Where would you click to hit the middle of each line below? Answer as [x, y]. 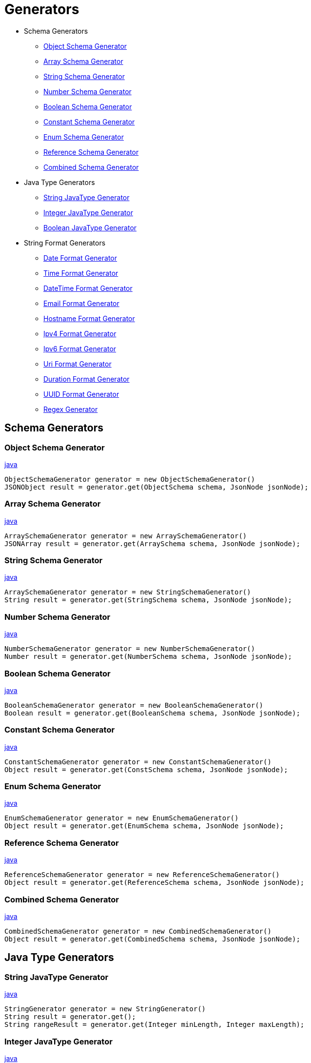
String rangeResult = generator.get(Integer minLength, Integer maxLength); [155, 1025]
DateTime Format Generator [88, 288]
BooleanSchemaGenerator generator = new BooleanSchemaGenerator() [134, 705]
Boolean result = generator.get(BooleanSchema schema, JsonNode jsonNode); [152, 713]
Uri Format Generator [78, 364]
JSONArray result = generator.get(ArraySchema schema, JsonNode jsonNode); [152, 543]
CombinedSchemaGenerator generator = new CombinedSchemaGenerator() [138, 931]
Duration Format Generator [87, 379]
